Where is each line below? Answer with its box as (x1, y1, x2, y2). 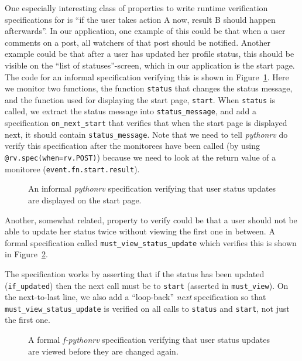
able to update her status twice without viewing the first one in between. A (5, 225, 275, 237)
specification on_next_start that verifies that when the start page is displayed (5, 117, 287, 129)
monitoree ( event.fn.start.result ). (5, 162, 140, 175)
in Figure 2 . (5, 248, 48, 260)
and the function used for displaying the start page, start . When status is (5, 93, 276, 105)
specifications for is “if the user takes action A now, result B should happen (5, 13, 276, 25)
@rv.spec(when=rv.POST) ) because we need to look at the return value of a (5, 151, 276, 164)
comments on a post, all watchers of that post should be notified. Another (5, 36, 270, 48)
